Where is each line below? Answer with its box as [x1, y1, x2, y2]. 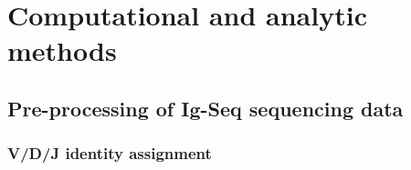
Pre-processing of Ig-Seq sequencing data [7, 94, 404, 122]
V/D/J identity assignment [7, 142, 212, 165]
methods [7, 32, 117, 69]
